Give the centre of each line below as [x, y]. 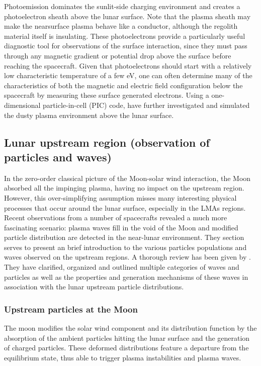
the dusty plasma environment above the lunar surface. [89, 115]
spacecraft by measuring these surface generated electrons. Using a [107, 95]
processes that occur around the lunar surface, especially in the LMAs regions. [125, 207]
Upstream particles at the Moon [71, 309]
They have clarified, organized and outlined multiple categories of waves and [122, 267]
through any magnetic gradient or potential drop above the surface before [118, 55]
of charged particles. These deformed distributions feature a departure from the [126, 348]
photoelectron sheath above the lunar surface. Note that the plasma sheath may [127, 16]
